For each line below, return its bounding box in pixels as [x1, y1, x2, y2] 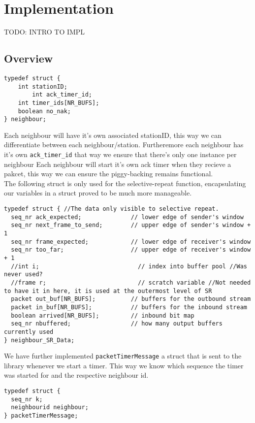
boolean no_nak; [18, 107, 71, 115]
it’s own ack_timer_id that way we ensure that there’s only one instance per [4, 149, 237, 160]
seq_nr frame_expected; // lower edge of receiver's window [11, 238, 251, 245]
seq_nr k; [11, 395, 43, 403]
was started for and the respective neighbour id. [4, 370, 149, 380]
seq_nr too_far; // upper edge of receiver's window [11, 246, 251, 254]
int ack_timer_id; [32, 91, 92, 98]
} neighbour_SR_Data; [4, 336, 75, 344]
